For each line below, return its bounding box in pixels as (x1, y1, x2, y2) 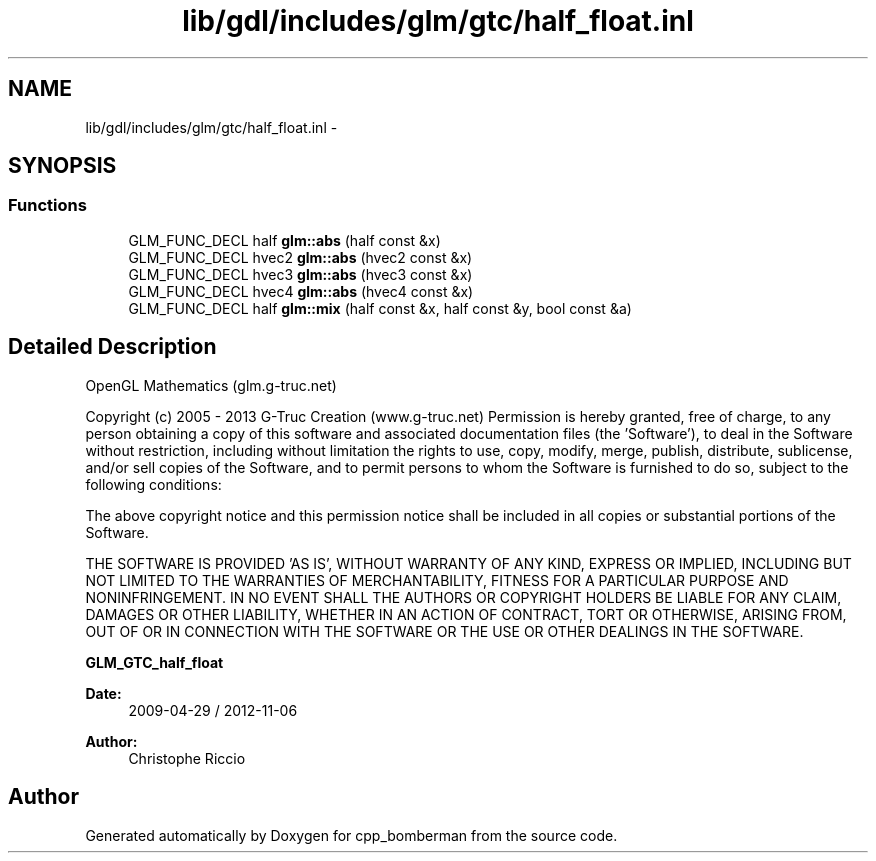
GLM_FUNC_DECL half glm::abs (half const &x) (128, 231, 441, 249)
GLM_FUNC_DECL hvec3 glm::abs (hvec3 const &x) (128, 265, 473, 283)
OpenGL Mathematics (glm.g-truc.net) (85, 376, 337, 394)
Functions (8, 195, 87, 216)
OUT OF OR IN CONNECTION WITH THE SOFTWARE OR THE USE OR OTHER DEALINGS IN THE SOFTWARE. (85, 622, 804, 640)
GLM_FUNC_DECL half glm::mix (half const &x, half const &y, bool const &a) (128, 299, 632, 317)
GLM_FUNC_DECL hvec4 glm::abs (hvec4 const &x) (128, 282, 474, 300)
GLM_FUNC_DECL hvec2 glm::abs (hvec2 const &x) (128, 248, 473, 266)
